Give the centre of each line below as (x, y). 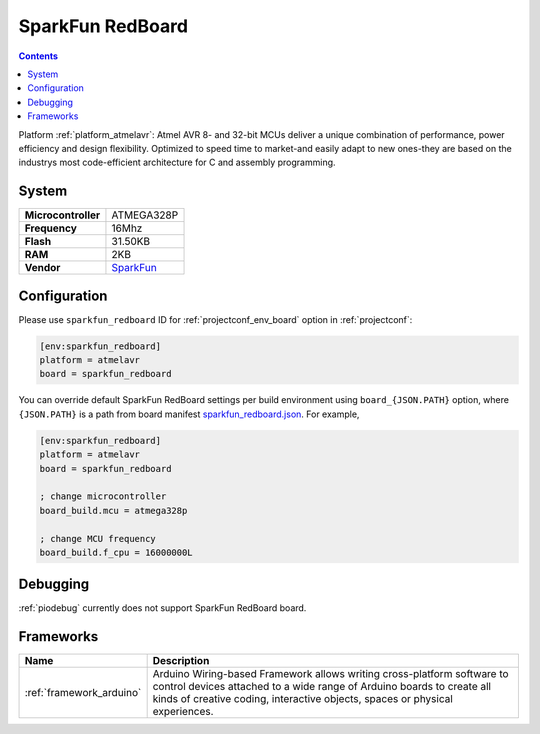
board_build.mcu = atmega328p (113, 510)
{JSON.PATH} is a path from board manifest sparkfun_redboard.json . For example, (189, 414)
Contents (38, 56)
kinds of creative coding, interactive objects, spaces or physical (303, 699)
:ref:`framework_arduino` (83, 693)
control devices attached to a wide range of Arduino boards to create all (322, 687)
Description (181, 661)
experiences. (183, 712)
